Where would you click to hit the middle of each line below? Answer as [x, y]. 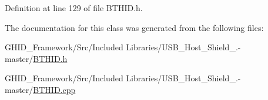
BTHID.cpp [54, 89]
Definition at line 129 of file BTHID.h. [74, 8]
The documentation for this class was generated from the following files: [134, 27]
